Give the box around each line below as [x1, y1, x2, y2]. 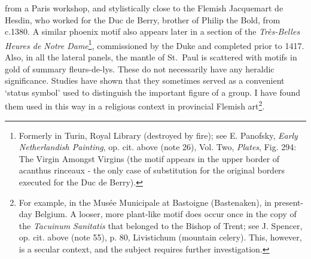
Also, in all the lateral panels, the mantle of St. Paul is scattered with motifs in [5, 51, 297, 63]
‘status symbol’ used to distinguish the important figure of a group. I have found [5, 86, 301, 98]
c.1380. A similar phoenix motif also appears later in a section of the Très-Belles [5, 25, 300, 38]
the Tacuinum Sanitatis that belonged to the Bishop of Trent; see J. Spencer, [19, 219, 303, 231]
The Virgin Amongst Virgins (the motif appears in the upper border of [19, 152, 280, 164]
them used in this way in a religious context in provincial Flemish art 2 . [5, 98, 265, 112]
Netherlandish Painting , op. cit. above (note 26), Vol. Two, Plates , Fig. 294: [19, 141, 297, 153]
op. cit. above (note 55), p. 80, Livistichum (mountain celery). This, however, [19, 231, 302, 243]
